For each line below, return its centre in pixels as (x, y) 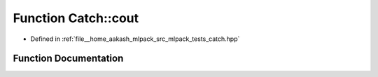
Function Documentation (68, 59)
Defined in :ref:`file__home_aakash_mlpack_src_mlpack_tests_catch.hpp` (135, 39)
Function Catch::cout (76, 18)
